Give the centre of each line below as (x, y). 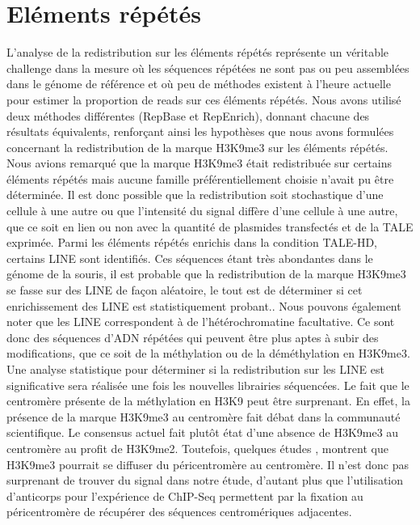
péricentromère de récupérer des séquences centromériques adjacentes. (179, 512)
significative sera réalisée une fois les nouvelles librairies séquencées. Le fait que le (208, 385)
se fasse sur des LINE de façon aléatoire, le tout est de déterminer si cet (185, 290)
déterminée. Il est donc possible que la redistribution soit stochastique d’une (195, 195)
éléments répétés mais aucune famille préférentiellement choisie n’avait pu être (200, 178)
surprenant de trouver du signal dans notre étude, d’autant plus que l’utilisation (205, 480)
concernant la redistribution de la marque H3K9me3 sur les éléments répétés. (197, 147)
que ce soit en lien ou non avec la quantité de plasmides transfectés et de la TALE (210, 226)
